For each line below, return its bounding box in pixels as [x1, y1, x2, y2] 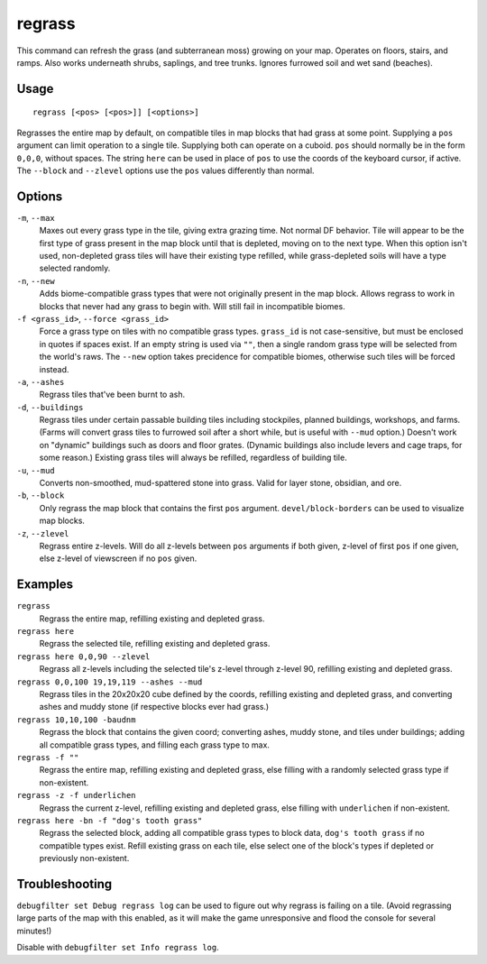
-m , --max [16, 212, 55, 223]
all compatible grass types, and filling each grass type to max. [39, 739, 271, 750]
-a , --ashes [16, 376, 65, 387]
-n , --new [16, 275, 55, 286]
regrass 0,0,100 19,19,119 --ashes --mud [16, 676, 203, 687]
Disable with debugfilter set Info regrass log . [16, 942, 220, 953]
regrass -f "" [16, 752, 79, 762]
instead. [39, 363, 69, 374]
